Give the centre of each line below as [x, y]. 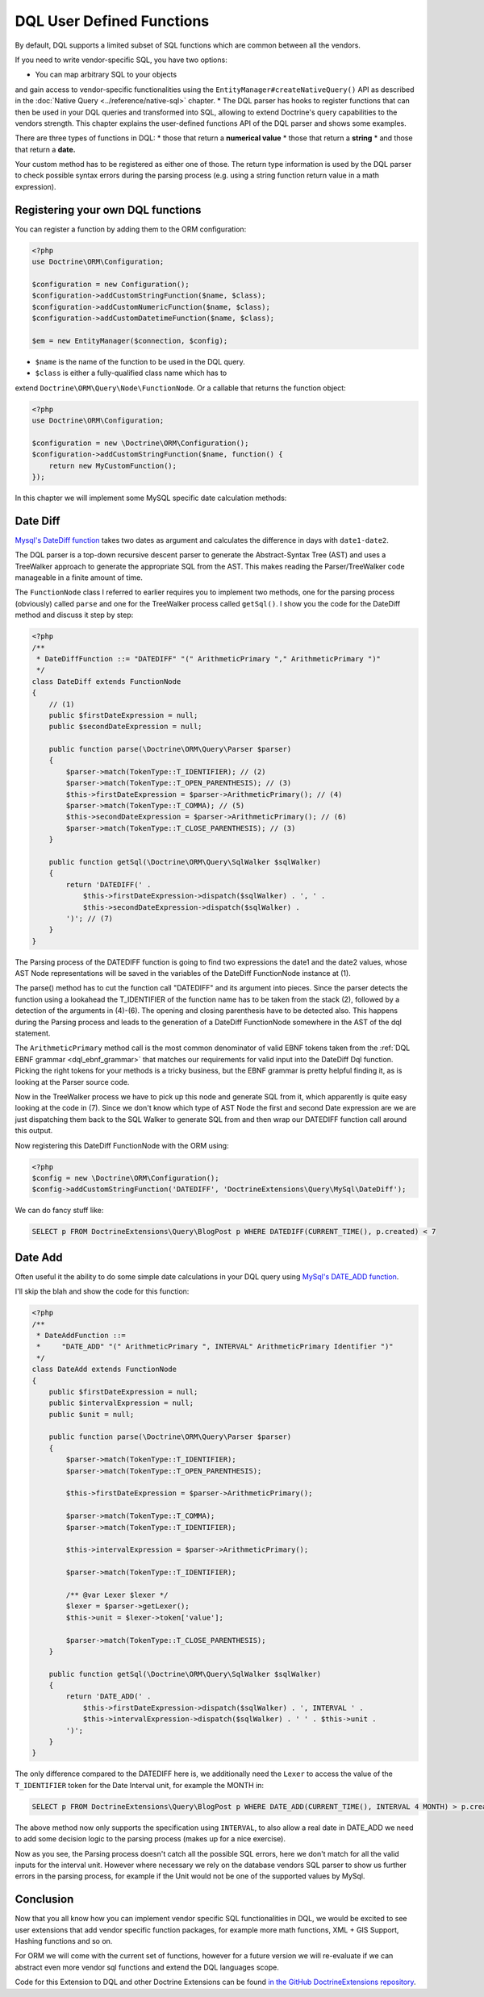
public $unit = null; [92, 1414]
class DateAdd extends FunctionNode [104, 1370]
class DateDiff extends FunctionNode [106, 681]
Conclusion [44, 1899]
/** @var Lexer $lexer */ [117, 1595]
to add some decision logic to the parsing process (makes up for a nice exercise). [150, 1839]
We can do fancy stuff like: [59, 1211]
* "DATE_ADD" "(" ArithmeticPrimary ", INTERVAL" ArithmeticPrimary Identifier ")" [215, 1347]
